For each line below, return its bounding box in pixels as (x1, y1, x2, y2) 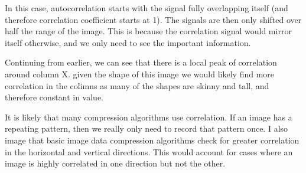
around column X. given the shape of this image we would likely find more (5, 67, 275, 80)
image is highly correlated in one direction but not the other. (5, 157, 226, 169)
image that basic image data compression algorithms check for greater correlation (5, 133, 300, 146)
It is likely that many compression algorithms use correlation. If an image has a (5, 110, 292, 123)
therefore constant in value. (5, 91, 103, 103)
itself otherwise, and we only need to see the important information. (5, 36, 251, 48)
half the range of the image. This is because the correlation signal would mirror (5, 25, 292, 37)
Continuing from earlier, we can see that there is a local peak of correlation (5, 56, 277, 68)
